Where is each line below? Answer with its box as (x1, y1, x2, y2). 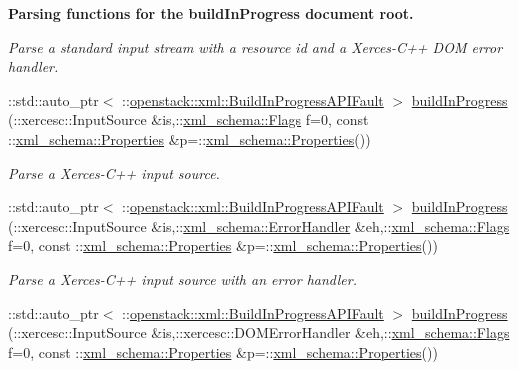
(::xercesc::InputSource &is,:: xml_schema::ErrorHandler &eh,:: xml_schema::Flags (8, 215, 510, 236)
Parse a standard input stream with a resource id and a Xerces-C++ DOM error (8, 36, 503, 57)
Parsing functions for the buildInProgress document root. (8, 3, 414, 23)
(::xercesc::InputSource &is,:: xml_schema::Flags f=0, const (8, 109, 369, 130)
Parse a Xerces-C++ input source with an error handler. (8, 268, 357, 289)
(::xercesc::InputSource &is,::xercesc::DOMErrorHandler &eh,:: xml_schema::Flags (8, 322, 510, 343)
